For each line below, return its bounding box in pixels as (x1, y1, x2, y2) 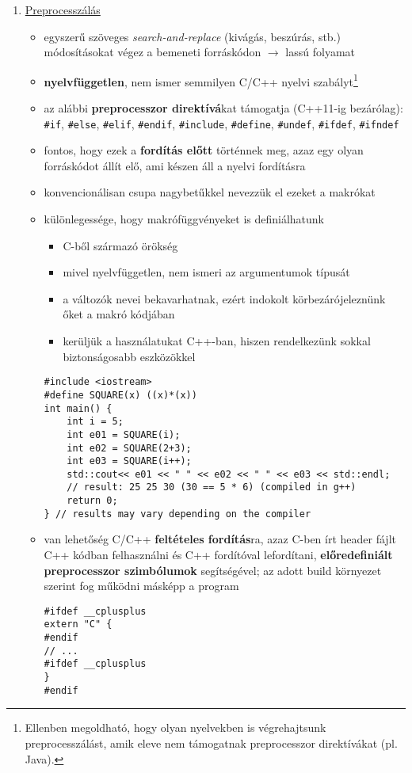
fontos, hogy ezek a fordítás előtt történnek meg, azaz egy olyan (44, 142, 364, 158)
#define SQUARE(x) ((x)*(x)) (44, 389, 197, 401)
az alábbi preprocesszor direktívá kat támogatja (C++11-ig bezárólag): (44, 100, 403, 116)
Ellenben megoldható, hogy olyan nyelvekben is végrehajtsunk (25, 719, 326, 736)
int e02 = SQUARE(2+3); (67, 442, 192, 454)
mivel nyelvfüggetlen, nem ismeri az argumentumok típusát (63, 264, 350, 280)
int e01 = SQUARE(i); (67, 428, 181, 440)
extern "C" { (44, 619, 113, 630)
